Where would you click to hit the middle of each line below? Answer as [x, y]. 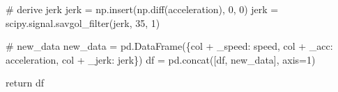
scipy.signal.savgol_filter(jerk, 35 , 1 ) [83, 22]
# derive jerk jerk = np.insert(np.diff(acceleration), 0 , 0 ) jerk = [142, 9]
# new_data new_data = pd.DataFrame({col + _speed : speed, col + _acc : [169, 46]
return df [25, 83]
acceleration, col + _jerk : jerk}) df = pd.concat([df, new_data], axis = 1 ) [161, 59]
